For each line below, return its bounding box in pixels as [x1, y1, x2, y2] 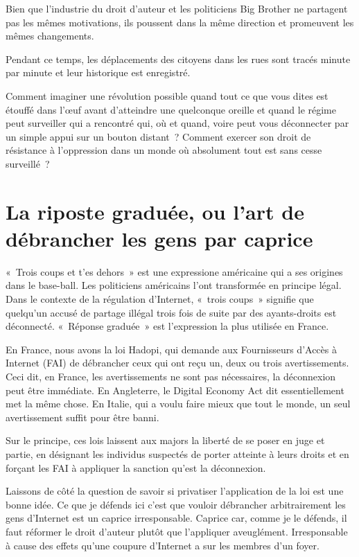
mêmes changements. [6, 28, 94, 43]
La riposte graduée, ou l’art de [6, 197, 304, 225]
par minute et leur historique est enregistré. [6, 65, 191, 80]
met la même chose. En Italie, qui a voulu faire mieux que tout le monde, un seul [6, 396, 351, 411]
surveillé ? [6, 156, 50, 170]
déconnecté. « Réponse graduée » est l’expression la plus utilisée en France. [6, 319, 329, 333]
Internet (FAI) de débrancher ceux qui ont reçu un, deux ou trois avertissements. [6, 355, 349, 370]
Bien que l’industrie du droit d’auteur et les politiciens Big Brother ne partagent [6, 1, 348, 15]
